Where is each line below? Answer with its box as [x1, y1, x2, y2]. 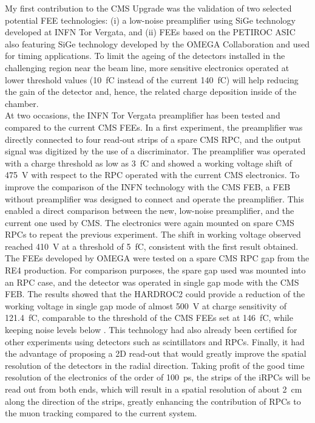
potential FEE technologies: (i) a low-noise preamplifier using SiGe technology [5, 13, 296, 26]
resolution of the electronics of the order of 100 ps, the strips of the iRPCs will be [5, 371, 311, 383]
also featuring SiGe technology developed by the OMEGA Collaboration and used [5, 37, 310, 50]
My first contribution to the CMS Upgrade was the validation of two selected [5, 2, 292, 14]
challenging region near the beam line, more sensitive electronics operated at [5, 61, 290, 74]
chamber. [5, 97, 39, 109]
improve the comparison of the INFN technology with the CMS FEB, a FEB [5, 180, 291, 193]
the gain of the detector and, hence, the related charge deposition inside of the [5, 85, 297, 98]
